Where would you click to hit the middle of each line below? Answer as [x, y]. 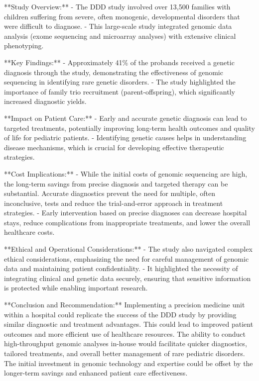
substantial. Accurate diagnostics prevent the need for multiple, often [110, 193]
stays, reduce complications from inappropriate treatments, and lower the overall [127, 222]
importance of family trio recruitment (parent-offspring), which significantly [120, 91]
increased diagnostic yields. [45, 101]
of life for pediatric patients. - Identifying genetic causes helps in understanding [125, 138]
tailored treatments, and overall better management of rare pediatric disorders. [125, 353]
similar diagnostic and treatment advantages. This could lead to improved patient [129, 324]
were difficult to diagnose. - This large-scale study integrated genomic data [118, 26]
